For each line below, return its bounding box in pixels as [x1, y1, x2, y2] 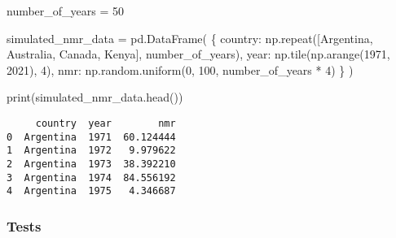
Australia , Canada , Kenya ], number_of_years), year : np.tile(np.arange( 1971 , [7, 45, 390, 63]
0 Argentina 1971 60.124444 [7, 131, 176, 143]
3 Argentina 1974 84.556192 [7, 171, 176, 184]
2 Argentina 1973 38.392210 [7, 158, 176, 170]
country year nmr [35, 117, 176, 129]
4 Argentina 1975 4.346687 [7, 185, 176, 197]
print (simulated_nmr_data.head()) [7, 89, 183, 106]
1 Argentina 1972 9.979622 [7, 145, 176, 157]
